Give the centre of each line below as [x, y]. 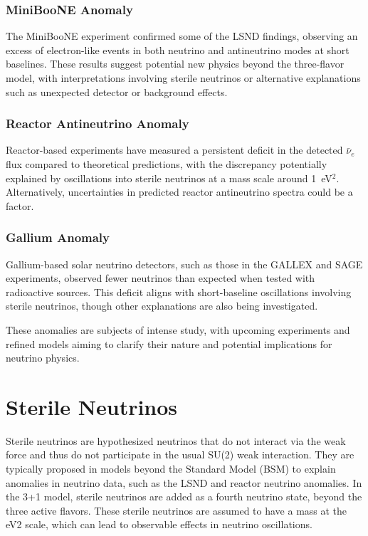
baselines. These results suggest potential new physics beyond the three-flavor [175, 64]
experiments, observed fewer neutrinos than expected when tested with [161, 278]
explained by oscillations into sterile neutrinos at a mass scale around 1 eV [169, 178]
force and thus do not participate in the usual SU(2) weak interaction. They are [180, 454]
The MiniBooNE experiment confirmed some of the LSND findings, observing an [182, 36]
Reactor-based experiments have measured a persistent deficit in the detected [174, 150]
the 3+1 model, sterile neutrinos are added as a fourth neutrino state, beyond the [184, 496]
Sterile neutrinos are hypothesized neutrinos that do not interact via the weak [176, 440]
